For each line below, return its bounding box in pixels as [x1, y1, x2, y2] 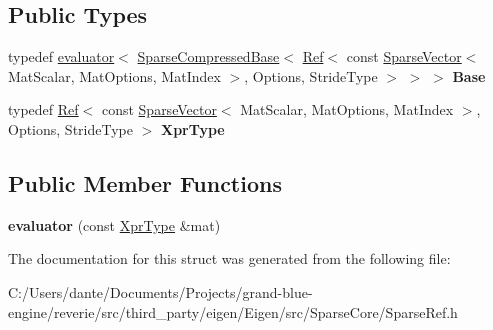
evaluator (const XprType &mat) [8, 214, 221, 235]
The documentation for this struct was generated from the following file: [8, 248, 451, 269]
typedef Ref [8, 99, 79, 120]
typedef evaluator [8, 46, 115, 67]
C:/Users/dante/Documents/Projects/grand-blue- [8, 281, 313, 302]
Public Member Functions [8, 167, 282, 198]
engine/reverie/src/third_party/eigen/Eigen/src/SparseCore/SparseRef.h [8, 301, 458, 322]
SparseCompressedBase [137, 46, 280, 67]
